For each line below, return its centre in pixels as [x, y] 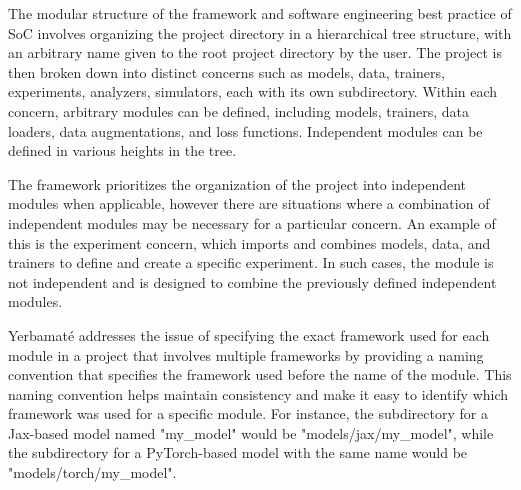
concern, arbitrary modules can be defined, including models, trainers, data [238, 110]
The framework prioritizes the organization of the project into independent [237, 183]
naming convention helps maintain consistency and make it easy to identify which [258, 393]
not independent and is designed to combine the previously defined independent [252, 281]
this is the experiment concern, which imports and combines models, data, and [249, 242]
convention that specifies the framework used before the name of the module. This [260, 374]
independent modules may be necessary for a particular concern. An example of [252, 222]
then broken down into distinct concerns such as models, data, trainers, [226, 71]
